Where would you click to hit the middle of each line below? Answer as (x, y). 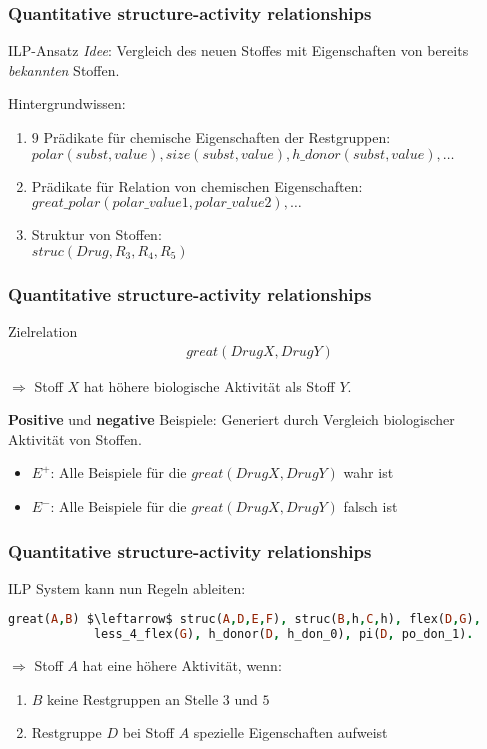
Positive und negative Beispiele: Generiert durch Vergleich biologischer (231, 419)
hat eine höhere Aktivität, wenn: (182, 665)
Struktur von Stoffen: (96, 234)
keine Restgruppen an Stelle (133, 698)
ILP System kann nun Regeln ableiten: (127, 587)
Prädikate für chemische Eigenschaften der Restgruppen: (217, 137)
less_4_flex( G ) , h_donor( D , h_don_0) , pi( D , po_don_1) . (283, 634)
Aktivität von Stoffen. (75, 438)
